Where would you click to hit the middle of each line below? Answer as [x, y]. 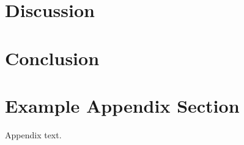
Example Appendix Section [122, 105]
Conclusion [52, 58]
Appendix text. [33, 134]
